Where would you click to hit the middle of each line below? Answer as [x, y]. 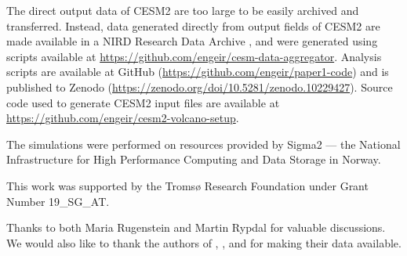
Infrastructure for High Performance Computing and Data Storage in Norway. [194, 159]
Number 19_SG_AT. [58, 201]
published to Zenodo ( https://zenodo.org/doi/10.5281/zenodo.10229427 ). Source [200, 87]
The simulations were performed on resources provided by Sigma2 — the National [203, 144]
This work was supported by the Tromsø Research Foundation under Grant [187, 185]
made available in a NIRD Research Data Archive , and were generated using [192, 41]
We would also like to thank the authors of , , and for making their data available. [204, 242]
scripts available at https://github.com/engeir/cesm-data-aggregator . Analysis [194, 56]
